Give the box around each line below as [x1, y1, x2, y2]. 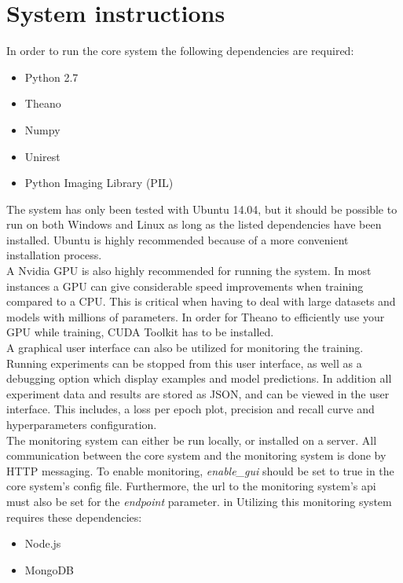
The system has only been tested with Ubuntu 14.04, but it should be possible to [6, 200, 398, 217]
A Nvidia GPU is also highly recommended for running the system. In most [6, 262, 372, 279]
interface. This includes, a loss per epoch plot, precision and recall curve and [6, 401, 375, 417]
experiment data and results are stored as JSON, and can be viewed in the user [6, 385, 390, 401]
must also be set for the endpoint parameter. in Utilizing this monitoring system [6, 493, 392, 509]
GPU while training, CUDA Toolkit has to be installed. [6, 324, 274, 340]
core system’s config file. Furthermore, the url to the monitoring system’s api [6, 478, 376, 494]
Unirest [24, 148, 60, 164]
